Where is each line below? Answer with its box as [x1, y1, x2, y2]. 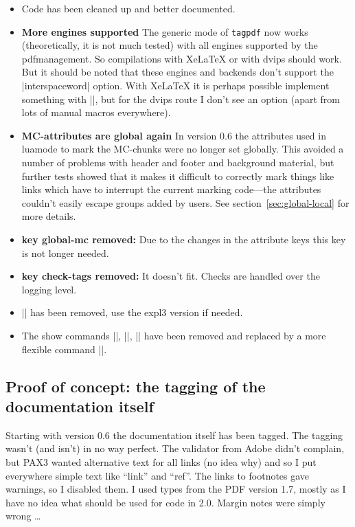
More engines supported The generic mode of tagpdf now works [21, 24, 308, 38]
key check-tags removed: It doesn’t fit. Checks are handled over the [21, 269, 320, 283]
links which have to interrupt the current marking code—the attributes [21, 182, 321, 197]
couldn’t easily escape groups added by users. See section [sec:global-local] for [21, 195, 350, 210]
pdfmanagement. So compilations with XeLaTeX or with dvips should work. [21, 51, 342, 65]
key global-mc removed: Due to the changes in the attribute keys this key [21, 232, 346, 246]
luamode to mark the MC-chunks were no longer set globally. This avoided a [21, 142, 344, 156]
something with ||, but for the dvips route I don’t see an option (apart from [21, 91, 340, 106]
